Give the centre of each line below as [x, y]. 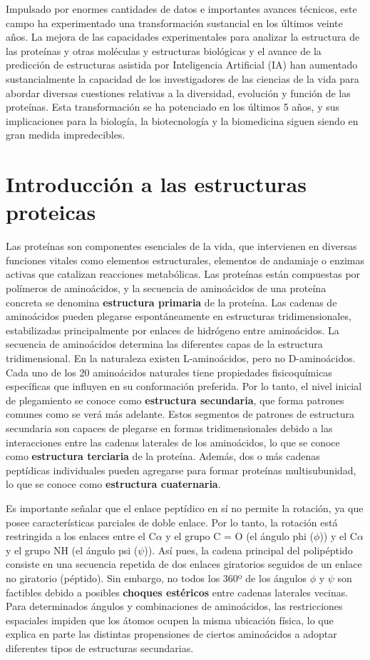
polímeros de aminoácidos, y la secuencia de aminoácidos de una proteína [166, 288]
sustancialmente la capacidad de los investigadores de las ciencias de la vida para [183, 78]
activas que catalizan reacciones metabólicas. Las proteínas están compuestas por [183, 274]
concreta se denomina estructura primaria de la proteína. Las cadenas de [171, 302]
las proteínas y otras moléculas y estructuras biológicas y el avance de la [164, 50]
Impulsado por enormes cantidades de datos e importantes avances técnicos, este [181, 9]
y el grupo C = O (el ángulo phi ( [240, 536]
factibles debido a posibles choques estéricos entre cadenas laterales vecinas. [177, 592]
